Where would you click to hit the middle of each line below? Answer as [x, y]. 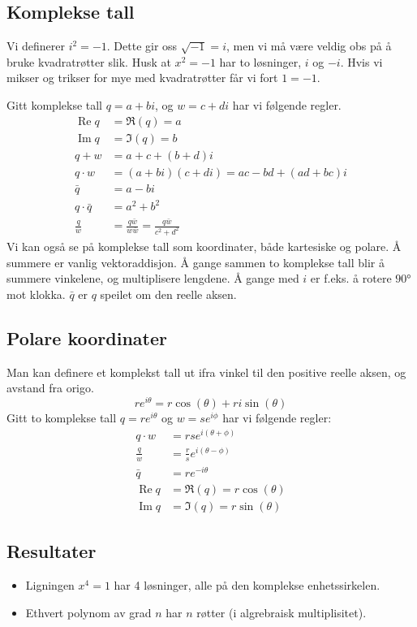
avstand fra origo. [50, 388]
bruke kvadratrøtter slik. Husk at [89, 61]
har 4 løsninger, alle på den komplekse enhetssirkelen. [247, 584]
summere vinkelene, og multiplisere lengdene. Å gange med [153, 278]
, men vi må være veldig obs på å [309, 46]
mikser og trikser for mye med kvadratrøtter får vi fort [142, 78]
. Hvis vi [361, 61]
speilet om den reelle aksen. [168, 294]
